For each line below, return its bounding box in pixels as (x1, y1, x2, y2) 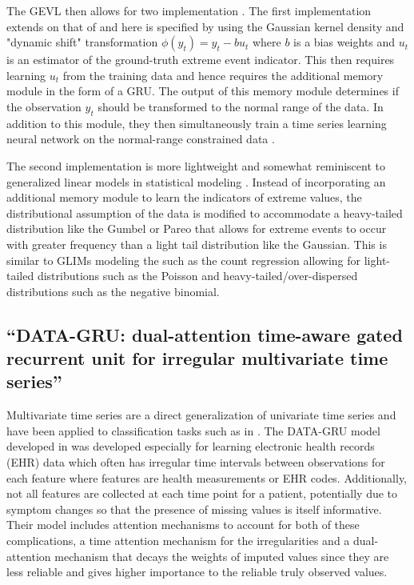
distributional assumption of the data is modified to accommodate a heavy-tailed (6, 204, 403, 221)
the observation (6, 98, 82, 114)
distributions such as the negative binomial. (6, 282, 220, 299)
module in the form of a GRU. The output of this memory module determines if (6, 82, 399, 99)
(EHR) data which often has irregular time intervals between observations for (6, 454, 385, 471)
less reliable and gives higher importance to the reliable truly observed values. (6, 563, 388, 580)
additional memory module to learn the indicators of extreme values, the (6, 189, 362, 206)
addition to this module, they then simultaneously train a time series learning (6, 114, 387, 131)
